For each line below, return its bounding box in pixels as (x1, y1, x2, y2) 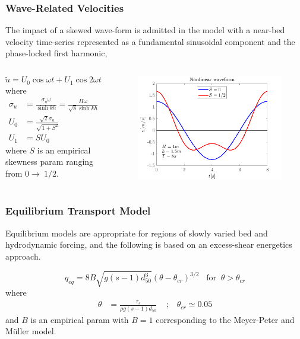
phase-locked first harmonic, (5, 47, 108, 59)
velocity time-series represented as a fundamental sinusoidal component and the (5, 35, 295, 47)
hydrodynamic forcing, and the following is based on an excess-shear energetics (5, 238, 292, 251)
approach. (5, 250, 41, 262)
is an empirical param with (30, 313, 129, 325)
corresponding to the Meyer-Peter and (156, 313, 295, 325)
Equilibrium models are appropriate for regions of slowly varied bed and (5, 226, 268, 239)
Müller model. (5, 325, 56, 337)
